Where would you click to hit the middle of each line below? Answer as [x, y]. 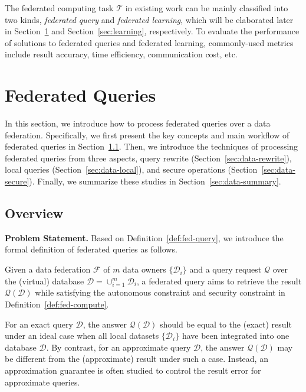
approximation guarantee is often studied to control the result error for [133, 370]
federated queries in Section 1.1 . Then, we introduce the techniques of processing [152, 146]
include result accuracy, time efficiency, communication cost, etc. [121, 54]
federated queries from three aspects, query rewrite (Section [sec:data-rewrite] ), [148, 158]
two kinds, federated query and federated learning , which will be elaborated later [149, 19]
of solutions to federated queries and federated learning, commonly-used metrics [149, 42]
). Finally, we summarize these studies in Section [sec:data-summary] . [155, 181]
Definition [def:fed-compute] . [57, 304]
